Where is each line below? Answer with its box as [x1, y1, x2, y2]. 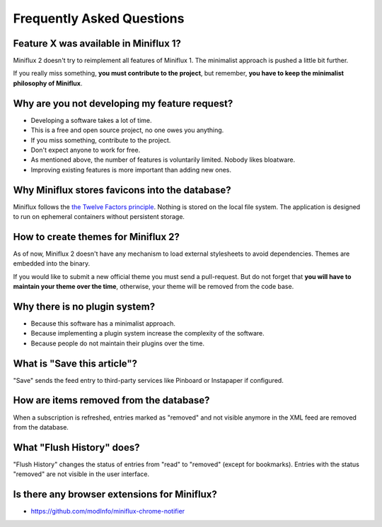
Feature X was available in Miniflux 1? [13, 37, 182, 49]
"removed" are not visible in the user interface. [13, 470, 150, 478]
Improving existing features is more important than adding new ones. [30, 165, 232, 174]
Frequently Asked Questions [13, 11, 185, 26]
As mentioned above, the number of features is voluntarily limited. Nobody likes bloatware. [30, 155, 296, 164]
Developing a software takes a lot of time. [30, 116, 152, 124]
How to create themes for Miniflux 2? [13, 230, 180, 243]
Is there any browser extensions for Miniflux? [13, 488, 217, 501]
